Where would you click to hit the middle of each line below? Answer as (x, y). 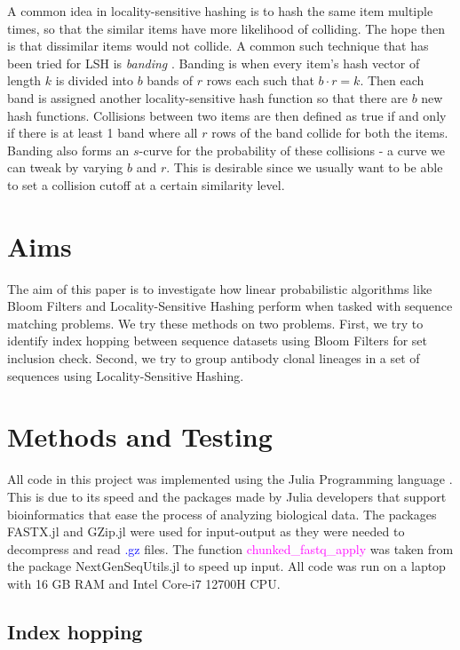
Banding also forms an (68, 150)
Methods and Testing (140, 436)
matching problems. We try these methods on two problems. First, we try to (215, 323)
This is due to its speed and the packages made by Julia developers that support (227, 496)
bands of (170, 80)
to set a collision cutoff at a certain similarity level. (146, 184)
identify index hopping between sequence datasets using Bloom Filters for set (218, 341)
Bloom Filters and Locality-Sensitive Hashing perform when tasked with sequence (230, 306)
